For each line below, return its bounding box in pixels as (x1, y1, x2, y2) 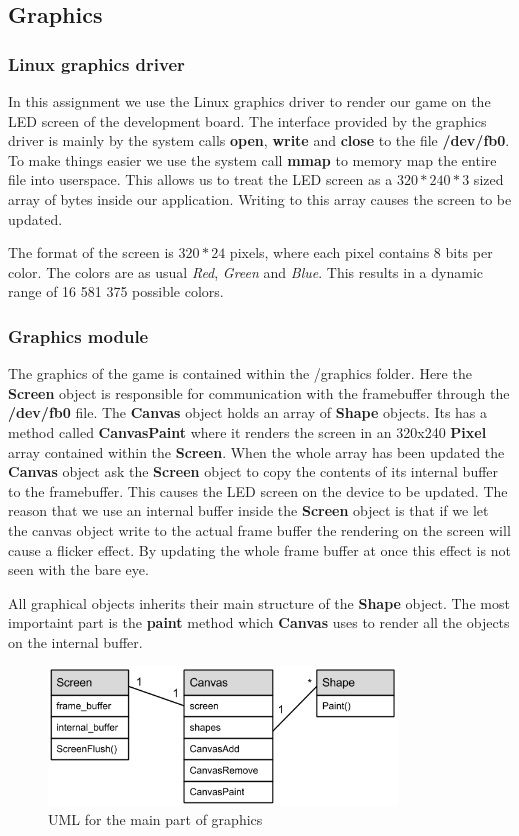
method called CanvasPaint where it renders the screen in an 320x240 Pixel (8, 421, 487, 442)
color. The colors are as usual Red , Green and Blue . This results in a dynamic (8, 261, 483, 282)
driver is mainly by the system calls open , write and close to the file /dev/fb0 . (8, 130, 510, 151)
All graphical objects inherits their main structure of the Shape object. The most (8, 592, 510, 613)
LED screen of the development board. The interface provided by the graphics (8, 110, 487, 131)
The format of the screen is (8, 242, 174, 263)
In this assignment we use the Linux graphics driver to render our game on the (8, 91, 491, 111)
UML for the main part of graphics (48, 809, 263, 830)
